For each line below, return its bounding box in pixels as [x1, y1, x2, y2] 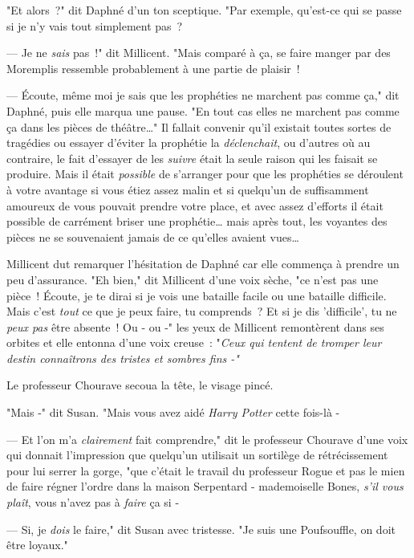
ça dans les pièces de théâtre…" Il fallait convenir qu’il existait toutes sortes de [6, 118, 392, 135]
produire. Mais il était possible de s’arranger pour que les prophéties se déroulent [6, 165, 404, 182]
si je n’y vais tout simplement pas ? [6, 17, 183, 34]
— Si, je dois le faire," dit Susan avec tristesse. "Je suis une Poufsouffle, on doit [6, 520, 396, 537]
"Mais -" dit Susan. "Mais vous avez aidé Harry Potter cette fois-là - [6, 404, 340, 421]
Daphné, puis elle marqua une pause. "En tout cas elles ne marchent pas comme [6, 102, 400, 119]
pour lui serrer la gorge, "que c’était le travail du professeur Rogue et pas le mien [6, 462, 405, 479]
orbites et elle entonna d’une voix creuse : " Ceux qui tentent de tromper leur [6, 334, 382, 351]
